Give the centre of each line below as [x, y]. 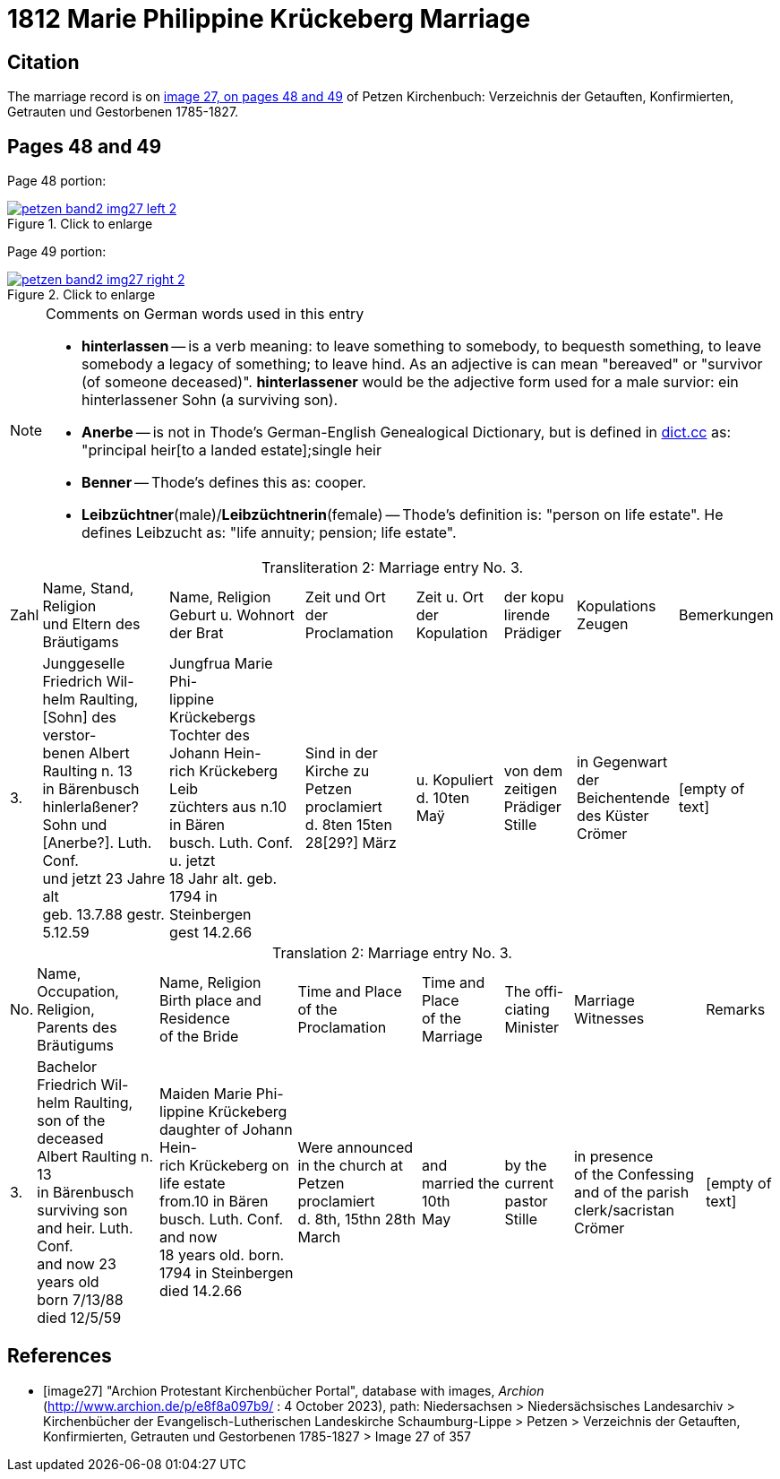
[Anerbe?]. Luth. [97, 843]
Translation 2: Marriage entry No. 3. [392, 953]
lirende [527, 615]
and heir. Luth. [85, 1228]
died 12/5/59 [79, 1318]
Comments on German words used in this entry [205, 314]
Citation [43, 62]
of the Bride [199, 1037]
